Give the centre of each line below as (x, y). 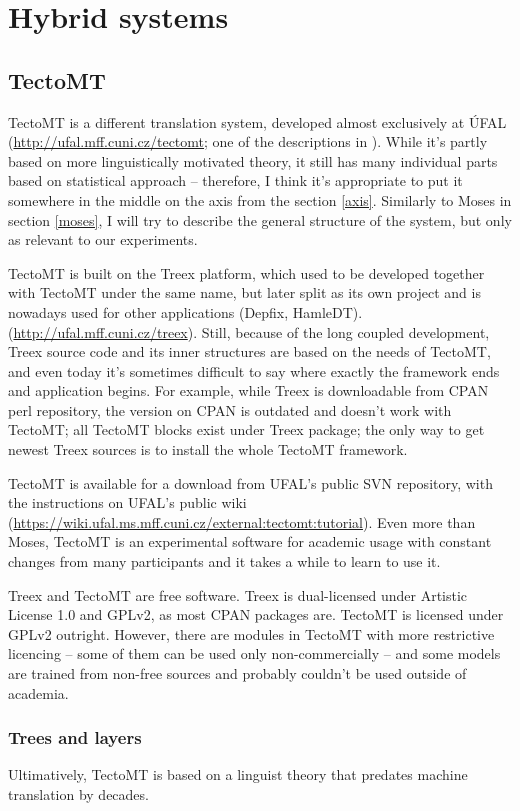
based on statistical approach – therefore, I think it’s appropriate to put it (235, 180)
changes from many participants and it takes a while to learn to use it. (224, 561)
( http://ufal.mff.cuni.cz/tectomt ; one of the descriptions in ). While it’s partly (248, 141)
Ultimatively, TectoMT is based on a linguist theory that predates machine (238, 774)
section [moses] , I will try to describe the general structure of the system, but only (260, 219)
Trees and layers (75, 737)
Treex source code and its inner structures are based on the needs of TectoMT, (249, 351)
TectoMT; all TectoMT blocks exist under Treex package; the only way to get (246, 429)
